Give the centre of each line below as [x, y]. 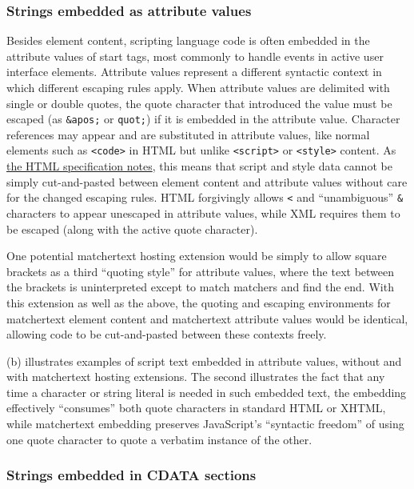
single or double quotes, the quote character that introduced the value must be [199, 103]
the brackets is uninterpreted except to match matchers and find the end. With [200, 287]
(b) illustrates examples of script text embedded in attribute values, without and [204, 361]
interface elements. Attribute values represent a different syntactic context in [194, 72]
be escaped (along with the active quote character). [132, 228]
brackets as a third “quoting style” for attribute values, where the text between [201, 271]
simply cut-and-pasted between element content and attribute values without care [207, 181]
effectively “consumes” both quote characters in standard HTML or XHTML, [196, 408]
